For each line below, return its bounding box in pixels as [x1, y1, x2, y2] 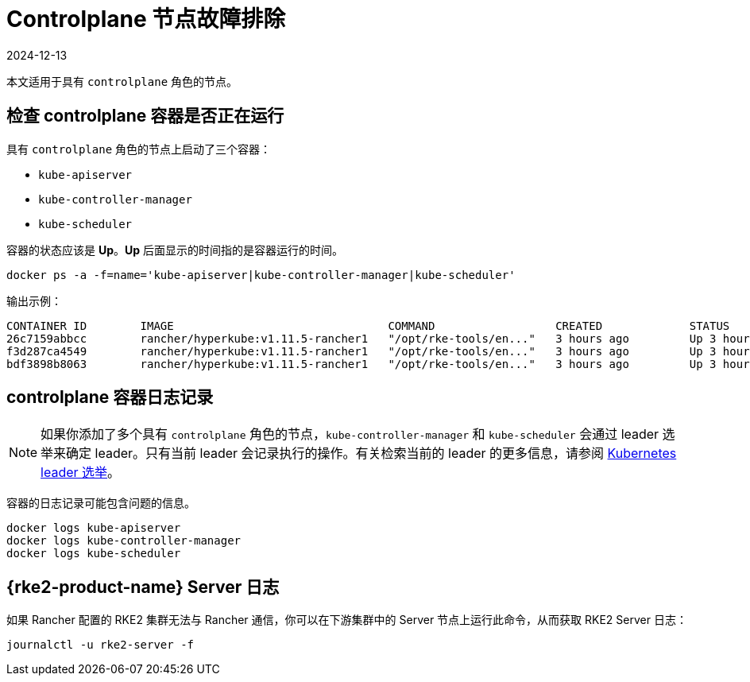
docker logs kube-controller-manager [6, 534, 242, 548]
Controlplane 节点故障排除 [6, 6, 286, 33]
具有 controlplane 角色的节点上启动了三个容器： [6, 141, 272, 156]
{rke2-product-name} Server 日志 [6, 576, 280, 597]
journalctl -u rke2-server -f [6, 638, 195, 652]
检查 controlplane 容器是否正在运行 [6, 106, 284, 126]
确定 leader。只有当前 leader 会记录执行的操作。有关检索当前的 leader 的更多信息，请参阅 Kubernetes [66, 445, 677, 462]
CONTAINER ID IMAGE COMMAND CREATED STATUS [6, 319, 730, 332]
